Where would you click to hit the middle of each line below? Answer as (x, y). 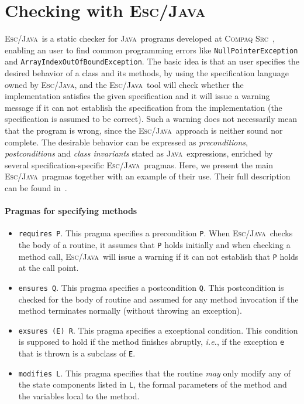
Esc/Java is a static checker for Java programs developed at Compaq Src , (140, 38)
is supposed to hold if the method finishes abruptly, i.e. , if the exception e (151, 342)
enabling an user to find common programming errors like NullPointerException (151, 50)
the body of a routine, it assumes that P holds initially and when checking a (154, 245)
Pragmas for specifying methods (71, 211)
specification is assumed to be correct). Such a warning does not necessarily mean (151, 119)
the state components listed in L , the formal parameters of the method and (153, 384)
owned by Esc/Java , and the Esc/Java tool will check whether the (124, 84)
